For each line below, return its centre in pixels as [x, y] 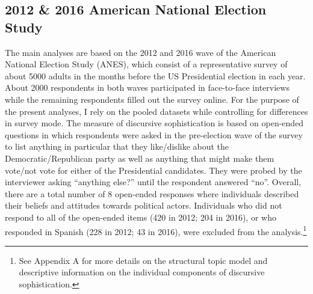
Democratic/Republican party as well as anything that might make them [140, 158]
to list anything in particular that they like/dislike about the [117, 146]
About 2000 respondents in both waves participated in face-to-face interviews [147, 87]
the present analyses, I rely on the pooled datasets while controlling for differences [156, 111]
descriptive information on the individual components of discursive [142, 272]
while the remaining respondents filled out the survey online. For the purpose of [152, 99]
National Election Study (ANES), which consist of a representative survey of [146, 64]
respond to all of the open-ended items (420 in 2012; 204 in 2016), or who [141, 217]
